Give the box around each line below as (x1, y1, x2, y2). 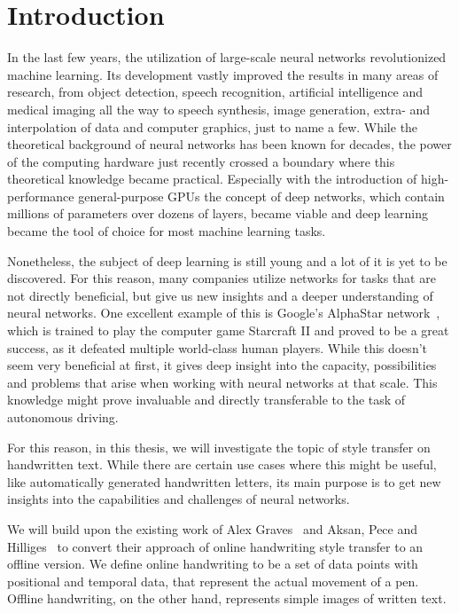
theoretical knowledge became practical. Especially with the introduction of (7, 169, 417, 188)
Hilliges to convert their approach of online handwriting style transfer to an (7, 537, 424, 555)
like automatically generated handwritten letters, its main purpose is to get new (7, 472, 441, 491)
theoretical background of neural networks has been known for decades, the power (7, 135, 452, 153)
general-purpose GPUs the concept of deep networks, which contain (78, 186, 445, 205)
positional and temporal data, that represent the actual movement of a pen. (7, 571, 419, 590)
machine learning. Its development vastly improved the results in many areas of (7, 65, 439, 83)
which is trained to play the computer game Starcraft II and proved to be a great (7, 321, 449, 340)
